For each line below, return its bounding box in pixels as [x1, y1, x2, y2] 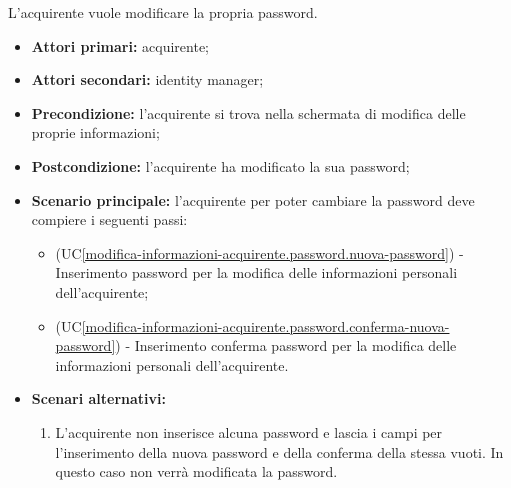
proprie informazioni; [31, 122, 160, 143]
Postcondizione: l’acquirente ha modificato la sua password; [31, 155, 410, 176]
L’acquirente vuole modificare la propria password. [8, 2, 318, 22]
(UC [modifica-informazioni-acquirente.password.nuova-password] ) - [55, 242, 464, 263]
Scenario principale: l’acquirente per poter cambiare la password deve [31, 189, 475, 210]
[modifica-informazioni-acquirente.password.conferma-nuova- [81, 315, 450, 336]
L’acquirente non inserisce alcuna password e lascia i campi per [55, 421, 443, 442]
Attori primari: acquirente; [31, 35, 210, 56]
